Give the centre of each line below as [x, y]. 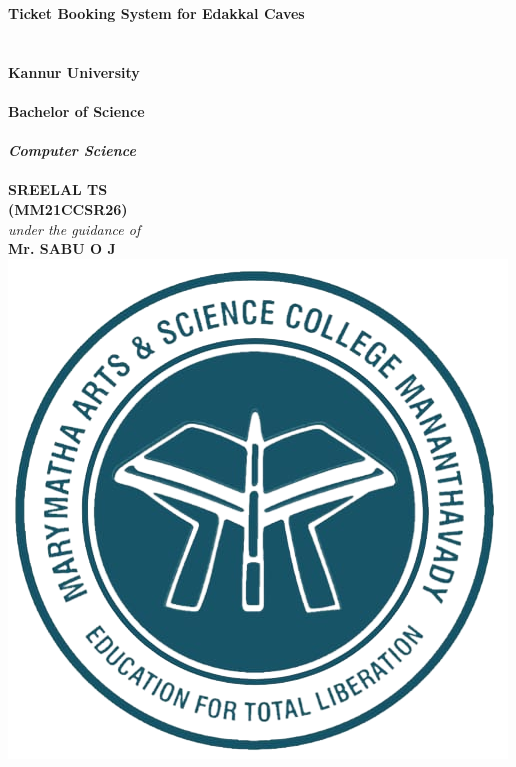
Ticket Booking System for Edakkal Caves [156, 13]
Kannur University [74, 71]
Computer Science [72, 150]
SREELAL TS [58, 189]
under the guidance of [74, 228]
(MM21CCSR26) [68, 208]
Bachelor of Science [76, 110]
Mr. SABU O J [62, 248]
